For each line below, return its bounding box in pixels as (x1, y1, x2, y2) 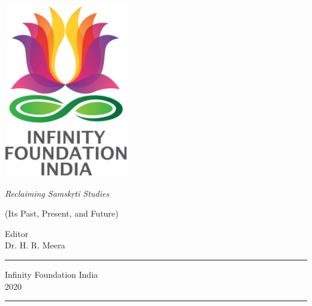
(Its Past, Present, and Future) (5, 207, 119, 220)
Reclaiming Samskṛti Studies (5, 187, 109, 199)
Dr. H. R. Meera (5, 239, 65, 251)
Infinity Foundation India (5, 268, 98, 280)
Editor (5, 227, 29, 239)
